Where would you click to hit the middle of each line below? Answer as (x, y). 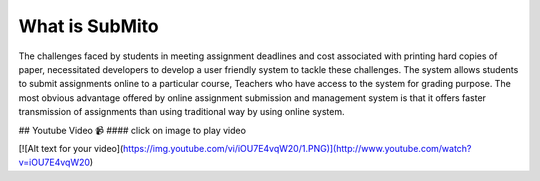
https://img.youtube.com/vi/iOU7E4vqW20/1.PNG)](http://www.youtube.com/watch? (297, 148)
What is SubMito (88, 26)
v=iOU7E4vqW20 (54, 162)
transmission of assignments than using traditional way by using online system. (181, 112)
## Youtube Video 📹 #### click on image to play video (132, 130)
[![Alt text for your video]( (71, 148)
